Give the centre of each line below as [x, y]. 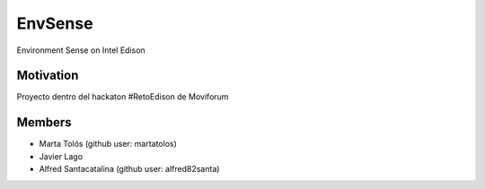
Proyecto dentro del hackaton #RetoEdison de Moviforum [123, 97]
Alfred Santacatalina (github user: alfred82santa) [129, 169]
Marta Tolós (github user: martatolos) [108, 144]
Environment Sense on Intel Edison [81, 50]
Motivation [48, 76]
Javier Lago [61, 156]
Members [44, 122]
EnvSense [55, 23]
